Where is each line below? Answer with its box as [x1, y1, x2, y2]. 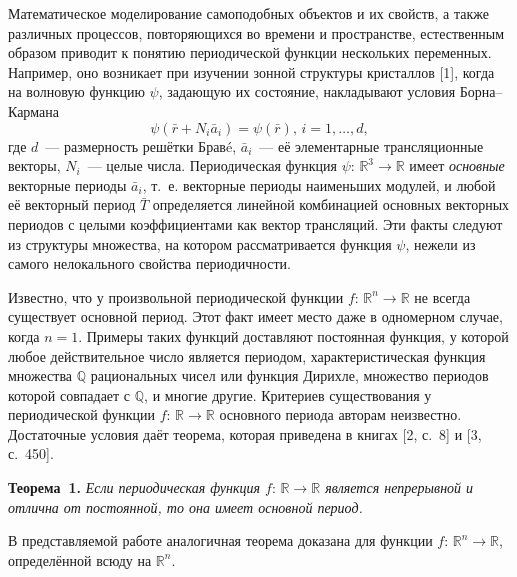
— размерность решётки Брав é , [45, 135, 237, 156]
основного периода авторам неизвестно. [219, 404, 462, 425]
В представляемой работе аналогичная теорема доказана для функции [8, 530, 433, 551]
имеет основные [409, 155, 505, 176]
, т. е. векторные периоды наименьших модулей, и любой [142, 174, 496, 195]
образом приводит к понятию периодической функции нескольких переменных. [8, 42, 492, 63]
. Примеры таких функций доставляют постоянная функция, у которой [78, 325, 509, 346]
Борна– [459, 81, 503, 102]
